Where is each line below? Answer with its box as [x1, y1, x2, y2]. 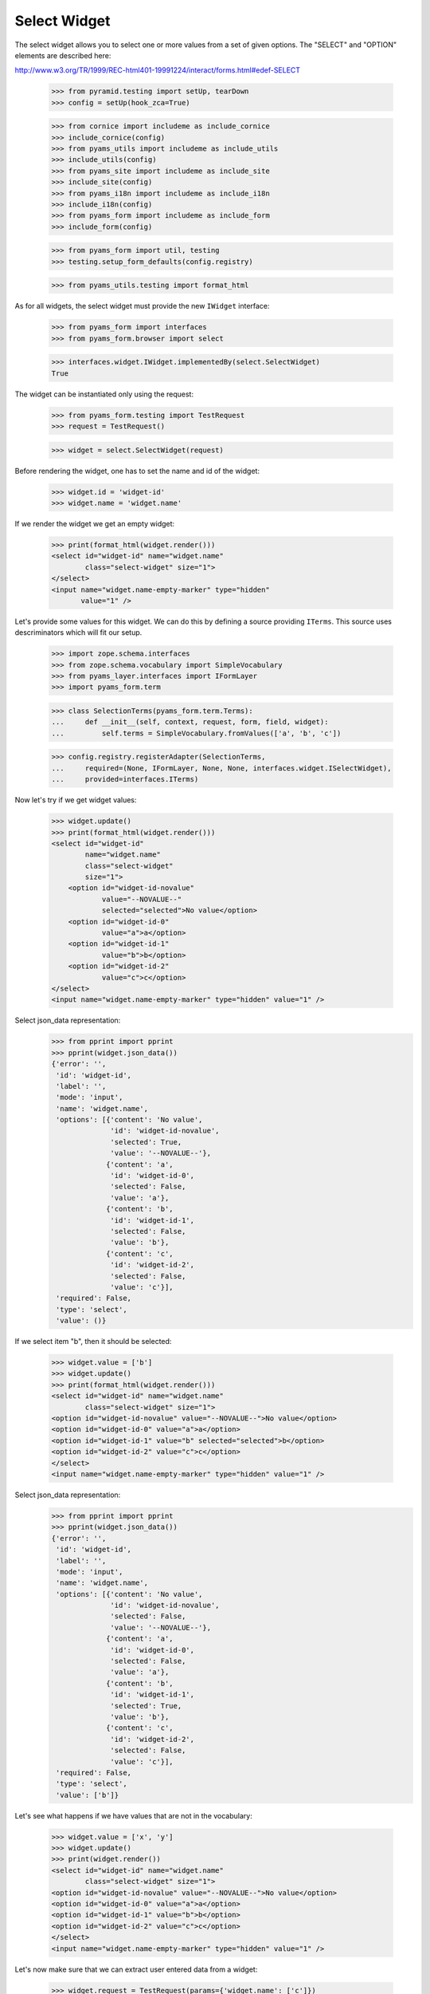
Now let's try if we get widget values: [14, 795, 137, 805]
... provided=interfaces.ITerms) [51, 774, 199, 784]
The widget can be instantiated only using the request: [14, 389, 194, 399]
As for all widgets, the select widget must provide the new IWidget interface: [14, 301, 270, 311]
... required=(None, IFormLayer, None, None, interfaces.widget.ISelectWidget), [51, 763, 392, 773]
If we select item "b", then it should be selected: [14, 1337, 172, 1346]
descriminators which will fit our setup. [14, 628, 143, 637]
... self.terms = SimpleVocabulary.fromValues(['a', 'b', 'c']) [51, 728, 342, 738]
